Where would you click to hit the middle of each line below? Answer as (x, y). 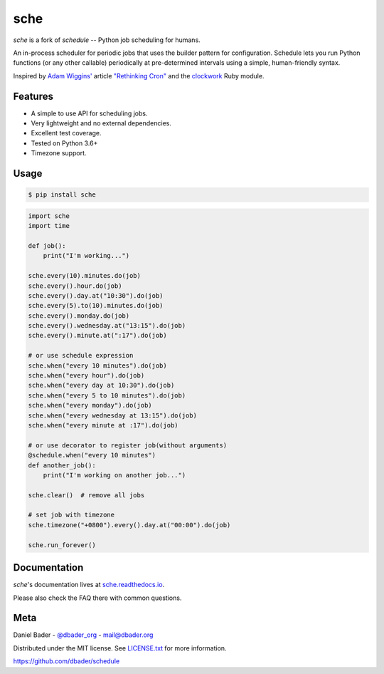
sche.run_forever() (62, 545)
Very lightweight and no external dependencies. (101, 123)
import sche (49, 216)
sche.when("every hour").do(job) (86, 375)
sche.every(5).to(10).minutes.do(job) (96, 306)
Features (33, 96)
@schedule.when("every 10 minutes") (92, 455)
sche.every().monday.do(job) (79, 316)
